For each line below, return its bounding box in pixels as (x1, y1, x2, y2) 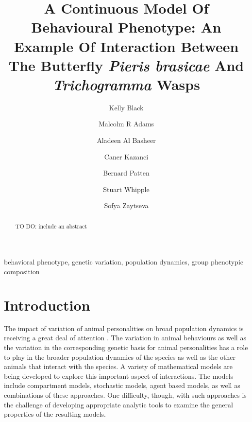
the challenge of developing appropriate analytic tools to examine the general (4, 399, 233, 409)
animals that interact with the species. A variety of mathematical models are (4, 361, 233, 371)
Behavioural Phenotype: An (31, 17, 221, 37)
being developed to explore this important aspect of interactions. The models (4, 370, 234, 381)
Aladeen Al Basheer (97, 135, 156, 145)
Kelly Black (109, 102, 144, 112)
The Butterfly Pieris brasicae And (8, 55, 244, 75)
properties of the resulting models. (4, 409, 106, 419)
